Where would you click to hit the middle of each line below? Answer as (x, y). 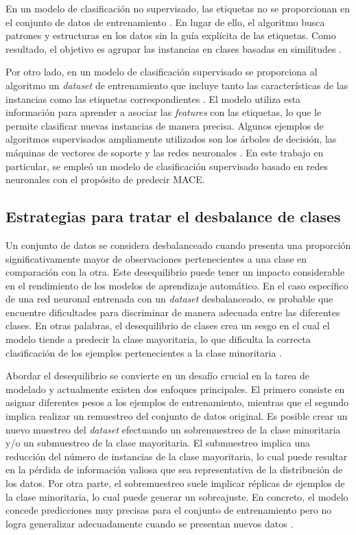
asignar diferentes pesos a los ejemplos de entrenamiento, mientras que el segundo (177, 402)
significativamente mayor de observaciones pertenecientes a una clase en (156, 258)
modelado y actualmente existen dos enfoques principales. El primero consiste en (175, 389)
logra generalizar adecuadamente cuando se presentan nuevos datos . (150, 523)
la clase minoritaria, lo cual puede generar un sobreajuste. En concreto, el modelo (177, 496)
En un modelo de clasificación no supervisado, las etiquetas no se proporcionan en (178, 8)
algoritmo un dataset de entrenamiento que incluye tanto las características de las (177, 85)
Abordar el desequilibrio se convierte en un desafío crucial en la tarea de (158, 376)
